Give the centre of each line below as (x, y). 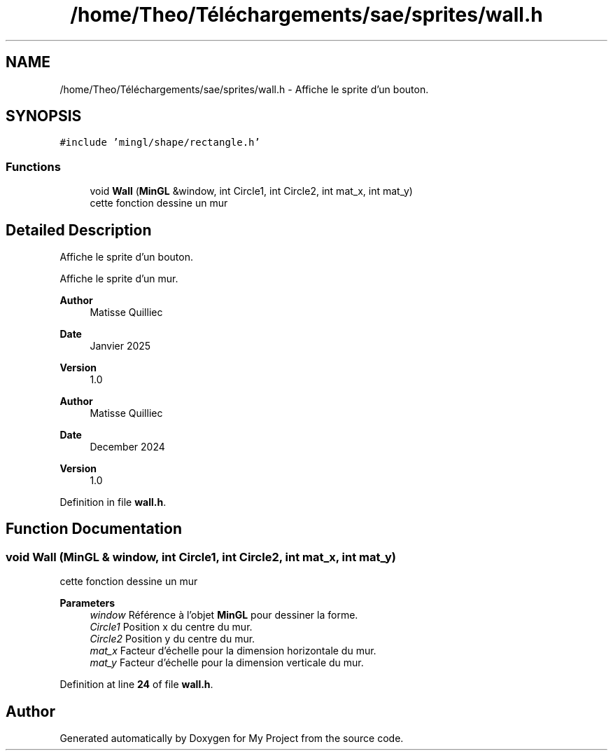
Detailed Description (79, 230)
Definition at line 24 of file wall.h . (136, 685)
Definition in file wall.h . (113, 502)
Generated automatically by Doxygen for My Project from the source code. (232, 738)
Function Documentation (94, 529)
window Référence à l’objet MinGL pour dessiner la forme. (224, 615)
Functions (33, 166)
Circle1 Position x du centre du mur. (171, 627)
